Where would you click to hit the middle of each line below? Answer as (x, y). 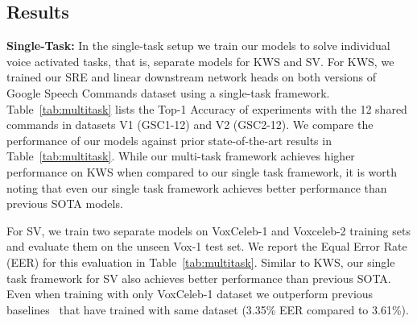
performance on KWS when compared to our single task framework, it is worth (202, 171)
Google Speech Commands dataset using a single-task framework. (168, 92)
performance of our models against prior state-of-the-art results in (169, 140)
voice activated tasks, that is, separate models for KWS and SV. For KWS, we (200, 61)
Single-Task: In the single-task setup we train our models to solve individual (198, 46)
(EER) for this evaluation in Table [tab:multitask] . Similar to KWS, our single (201, 262)
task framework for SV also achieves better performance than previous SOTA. (199, 278)
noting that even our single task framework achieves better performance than (197, 187)
